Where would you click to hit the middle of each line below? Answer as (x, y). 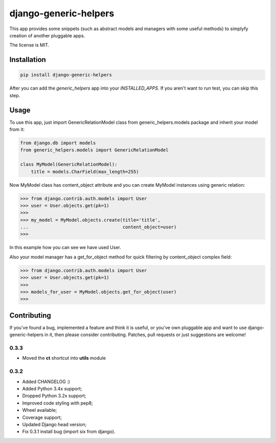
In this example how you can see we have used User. (65, 248)
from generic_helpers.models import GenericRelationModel (94, 150)
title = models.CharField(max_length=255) (85, 172)
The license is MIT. (29, 45)
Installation (28, 60)
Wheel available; (40, 410)
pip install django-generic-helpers (66, 75)
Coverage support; (42, 417)
